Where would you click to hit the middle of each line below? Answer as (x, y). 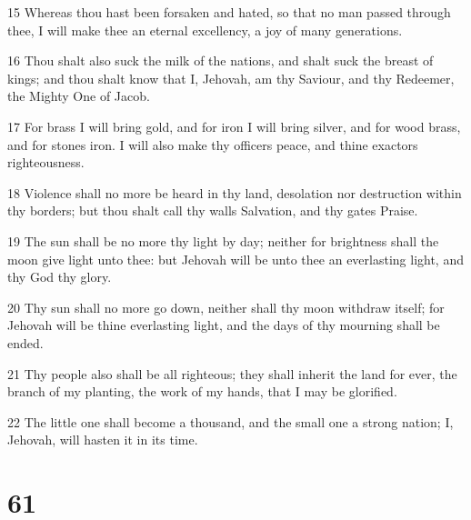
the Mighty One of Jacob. (79, 96)
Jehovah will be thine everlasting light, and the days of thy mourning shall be (224, 325)
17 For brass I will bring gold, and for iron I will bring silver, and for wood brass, (234, 126)
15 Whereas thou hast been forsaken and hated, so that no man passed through (229, 12)
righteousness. (46, 162)
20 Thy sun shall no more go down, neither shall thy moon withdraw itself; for (226, 307)
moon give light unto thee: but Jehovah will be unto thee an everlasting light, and (235, 259)
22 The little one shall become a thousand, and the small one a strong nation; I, (230, 421)
